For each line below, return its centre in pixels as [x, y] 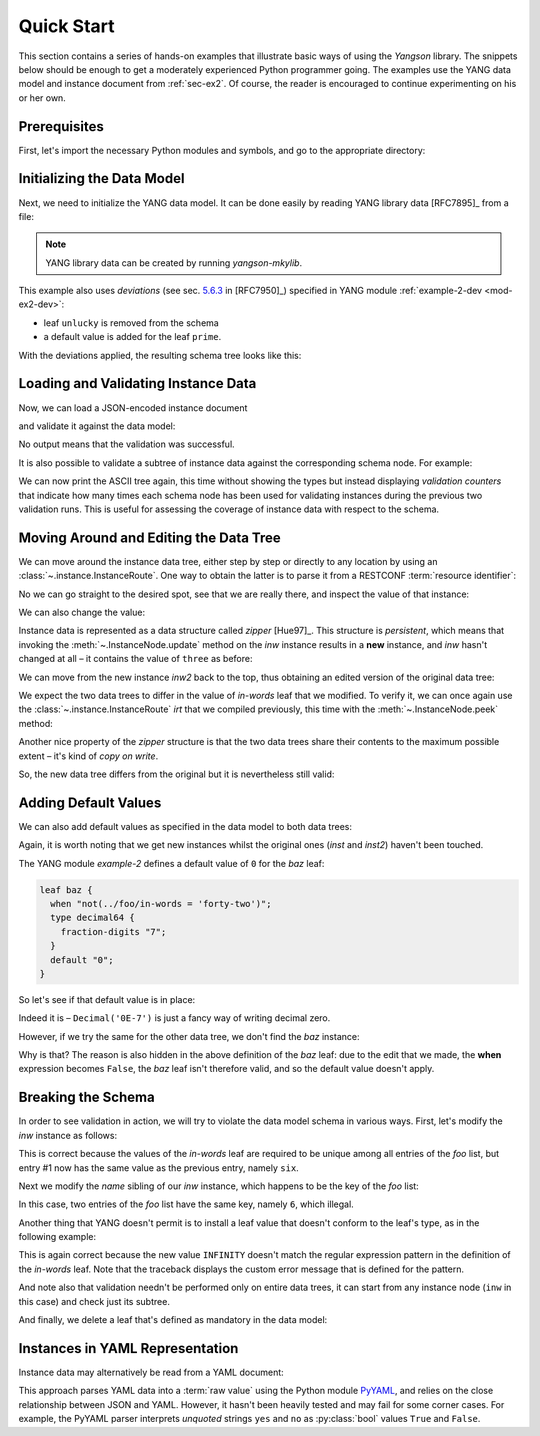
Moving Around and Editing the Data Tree [149, 537]
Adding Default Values [90, 802]
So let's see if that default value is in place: [107, 999]
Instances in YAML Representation [128, 1348]
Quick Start [66, 26]
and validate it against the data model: [97, 426]
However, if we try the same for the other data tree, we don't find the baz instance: [189, 1036]
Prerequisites [61, 126]
